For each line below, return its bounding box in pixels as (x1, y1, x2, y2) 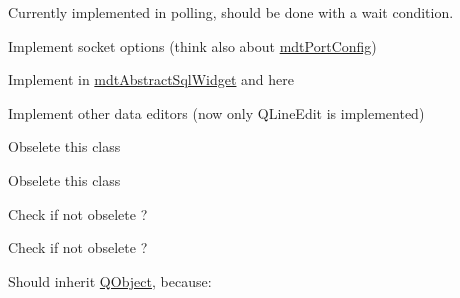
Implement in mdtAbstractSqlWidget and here (8, 69, 295, 90)
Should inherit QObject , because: (8, 270, 212, 291)
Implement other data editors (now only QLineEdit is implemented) (8, 102, 425, 123)
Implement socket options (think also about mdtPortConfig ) (8, 35, 377, 56)
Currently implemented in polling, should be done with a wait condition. (8, 2, 454, 22)
